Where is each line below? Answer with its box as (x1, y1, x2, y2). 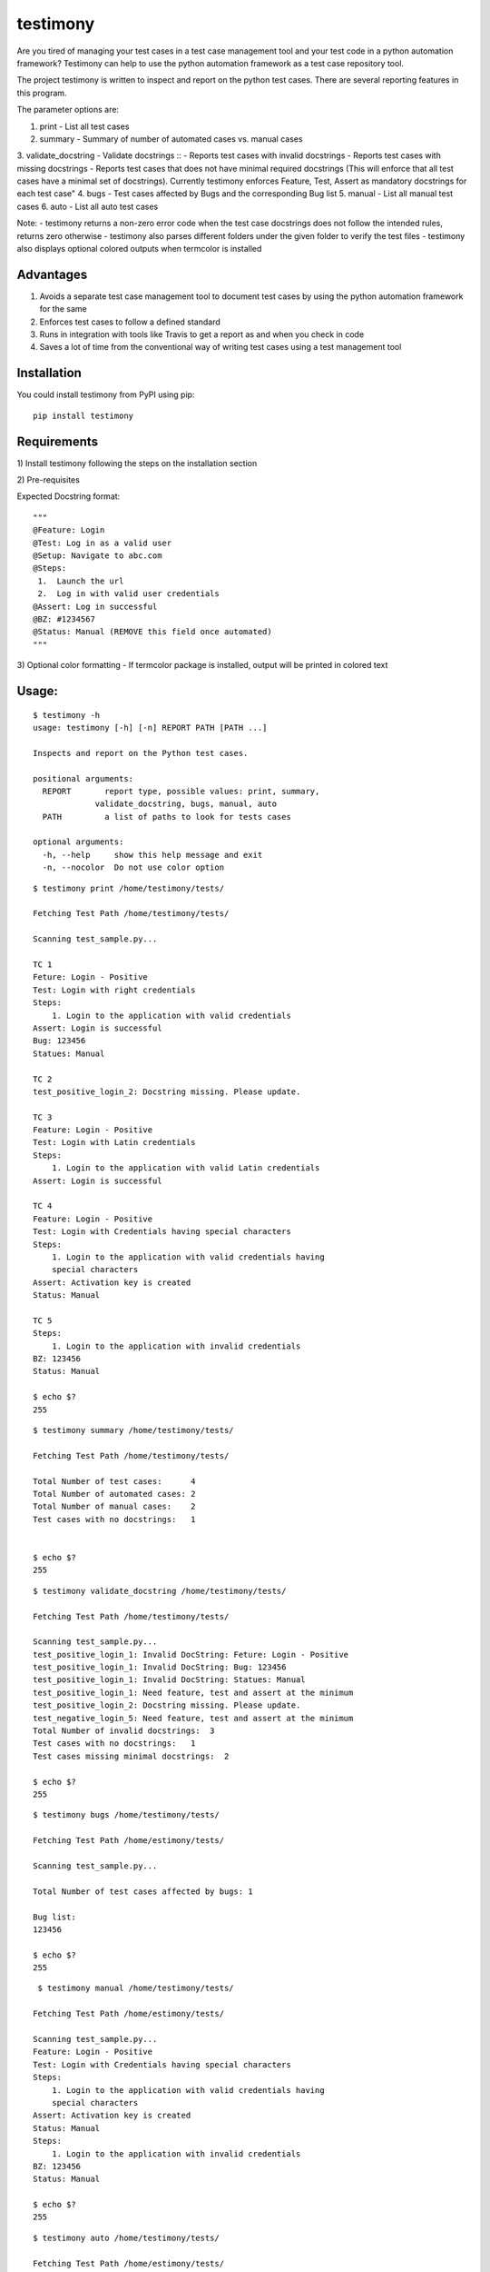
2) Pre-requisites (16, 474, 81, 485)
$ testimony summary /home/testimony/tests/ (33, 1425, 235, 1436)
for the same (39, 304, 88, 314)
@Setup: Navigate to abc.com (33, 551, 162, 561)
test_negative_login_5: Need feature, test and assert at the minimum (33, 1713, 354, 1723)
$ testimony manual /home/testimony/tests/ (37, 1983, 235, 1994)
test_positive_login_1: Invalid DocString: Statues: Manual (33, 1675, 306, 1685)
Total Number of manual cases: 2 (33, 1501, 196, 1512)
